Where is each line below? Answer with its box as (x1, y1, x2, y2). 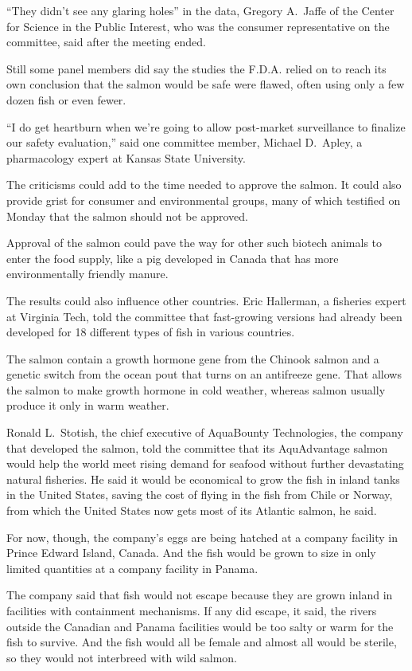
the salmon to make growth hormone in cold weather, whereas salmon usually (6, 381, 386, 398)
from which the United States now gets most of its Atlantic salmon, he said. (6, 502, 377, 519)
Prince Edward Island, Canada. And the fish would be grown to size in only (6, 544, 376, 561)
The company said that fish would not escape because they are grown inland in (6, 587, 393, 603)
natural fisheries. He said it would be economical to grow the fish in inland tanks (6, 470, 400, 487)
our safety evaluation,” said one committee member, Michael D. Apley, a (6, 134, 363, 151)
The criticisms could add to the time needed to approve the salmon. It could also (6, 176, 402, 193)
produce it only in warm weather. (6, 397, 169, 414)
